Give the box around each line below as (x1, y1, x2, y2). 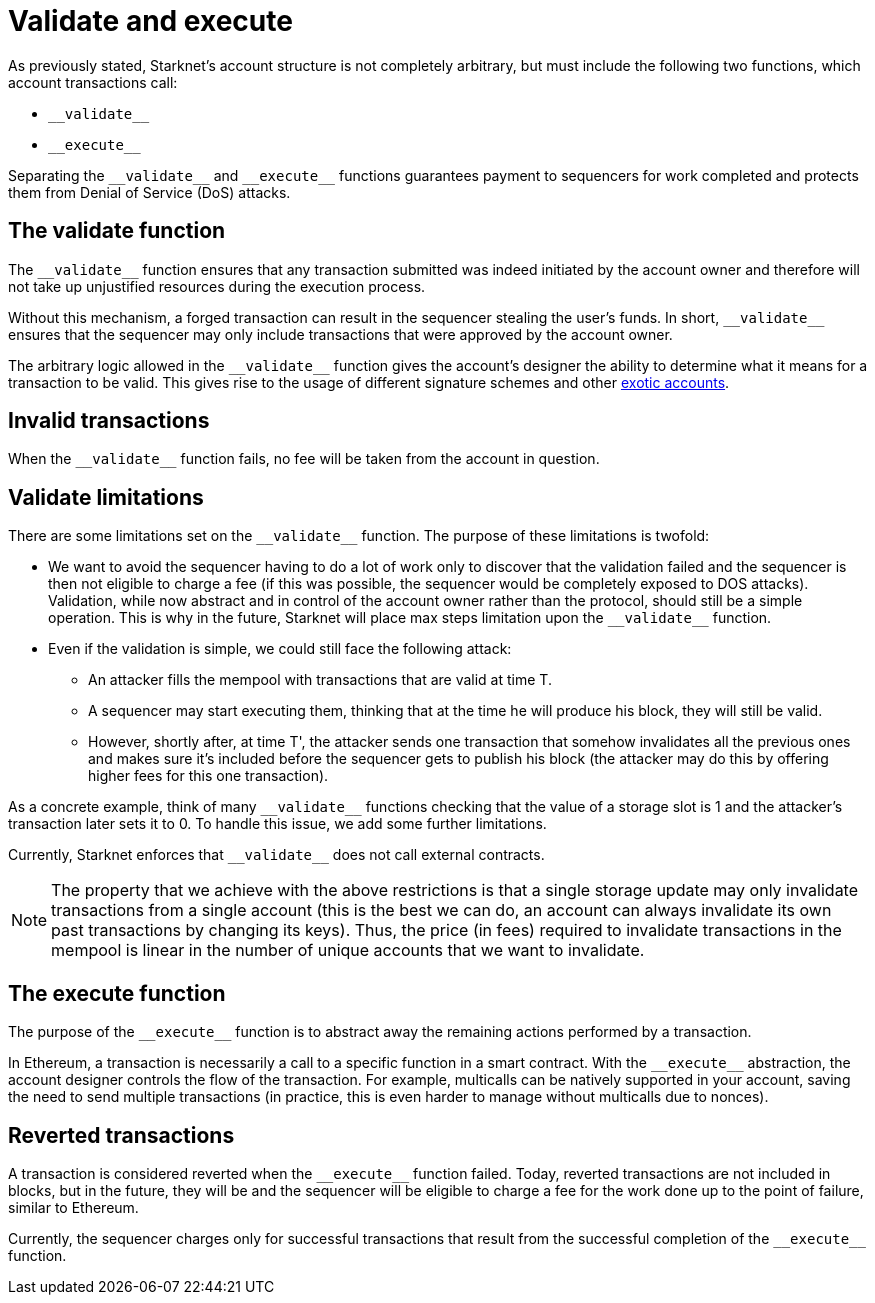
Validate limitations (8, 484, 204, 510)
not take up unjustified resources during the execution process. (8, 277, 426, 295)
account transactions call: (8, 73, 178, 91)
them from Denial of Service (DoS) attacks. (8, 183, 291, 201)
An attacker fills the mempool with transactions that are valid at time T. (88, 671, 552, 689)
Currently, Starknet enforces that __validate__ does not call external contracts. (8, 846, 545, 864)
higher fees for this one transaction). (88, 767, 329, 785)
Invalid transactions (8, 408, 210, 434)
